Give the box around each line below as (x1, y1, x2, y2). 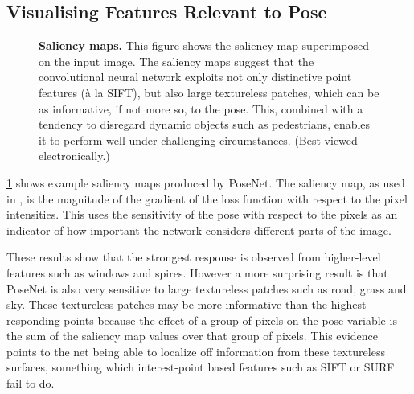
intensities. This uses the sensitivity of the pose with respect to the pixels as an (6, 206, 398, 223)
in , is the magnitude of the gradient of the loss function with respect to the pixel (6, 190, 408, 207)
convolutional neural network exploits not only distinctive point (39, 68, 352, 85)
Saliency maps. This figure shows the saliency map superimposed (39, 37, 370, 54)
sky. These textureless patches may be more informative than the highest (6, 296, 367, 313)
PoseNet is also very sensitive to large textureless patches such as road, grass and (6, 280, 407, 297)
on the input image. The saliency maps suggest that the (39, 52, 314, 69)
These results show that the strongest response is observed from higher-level (6, 248, 381, 265)
